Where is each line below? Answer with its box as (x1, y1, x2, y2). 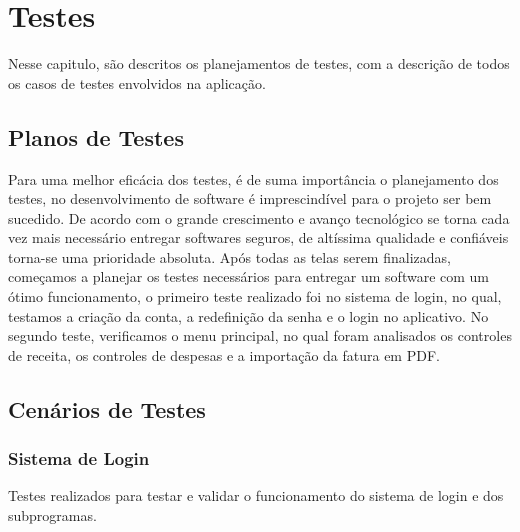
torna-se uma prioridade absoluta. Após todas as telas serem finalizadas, (8, 246, 451, 267)
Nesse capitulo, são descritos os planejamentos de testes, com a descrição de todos (8, 53, 510, 74)
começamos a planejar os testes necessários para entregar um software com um (8, 266, 490, 287)
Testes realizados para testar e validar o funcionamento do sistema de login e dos (8, 485, 504, 506)
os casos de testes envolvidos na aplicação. (8, 72, 266, 93)
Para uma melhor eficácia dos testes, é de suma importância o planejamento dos (8, 168, 499, 189)
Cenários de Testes (8, 393, 206, 424)
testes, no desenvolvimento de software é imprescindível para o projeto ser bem (8, 188, 492, 209)
